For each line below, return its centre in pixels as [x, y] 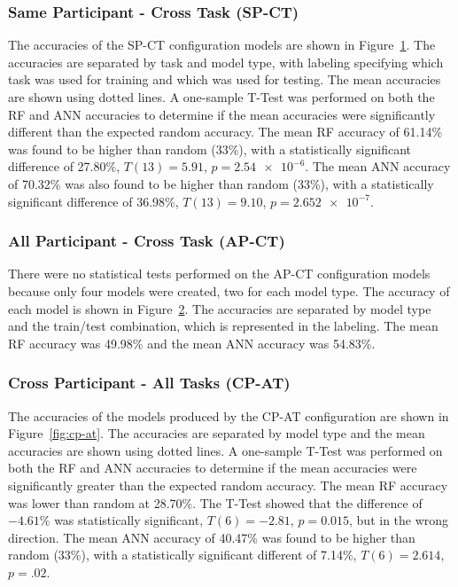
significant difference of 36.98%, [93, 201]
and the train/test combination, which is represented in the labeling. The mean [223, 326]
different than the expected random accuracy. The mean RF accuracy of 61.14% [225, 132]
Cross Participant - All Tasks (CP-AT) [149, 383]
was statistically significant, [129, 520]
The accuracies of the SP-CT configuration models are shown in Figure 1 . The [222, 45]
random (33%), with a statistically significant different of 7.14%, [182, 555]
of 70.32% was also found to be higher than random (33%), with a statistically [221, 183]
